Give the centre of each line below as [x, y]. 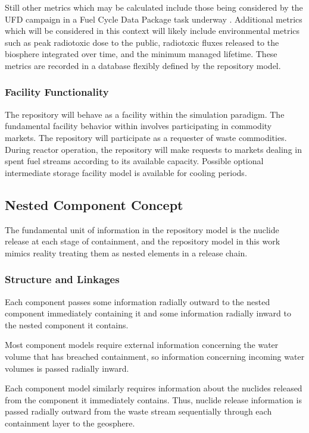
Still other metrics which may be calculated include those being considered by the [154, 7]
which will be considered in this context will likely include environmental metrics [152, 31]
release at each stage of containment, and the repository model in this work [143, 241]
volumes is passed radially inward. [67, 368]
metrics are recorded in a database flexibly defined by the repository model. [143, 65]
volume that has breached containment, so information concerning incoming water [155, 356]
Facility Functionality [57, 92]
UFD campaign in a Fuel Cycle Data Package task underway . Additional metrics [154, 19]
